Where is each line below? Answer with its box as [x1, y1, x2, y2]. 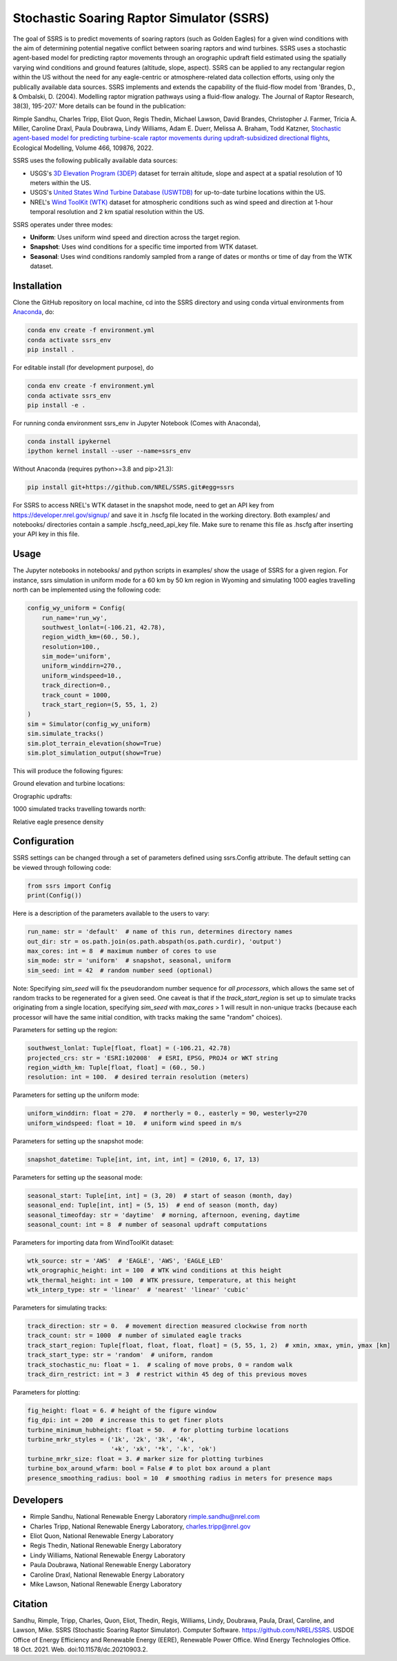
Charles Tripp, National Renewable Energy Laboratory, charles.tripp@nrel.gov [30, 1522, 251, 1531]
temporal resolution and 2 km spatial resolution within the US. [30, 208, 205, 216]
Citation [12, 1598, 48, 1610]
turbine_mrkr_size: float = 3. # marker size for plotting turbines [27, 1455, 264, 1463]
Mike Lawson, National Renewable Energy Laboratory [30, 1580, 182, 1588]
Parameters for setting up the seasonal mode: [12, 1173, 143, 1181]
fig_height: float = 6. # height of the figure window [27, 1406, 216, 1415]
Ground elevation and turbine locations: [12, 779, 125, 788]
